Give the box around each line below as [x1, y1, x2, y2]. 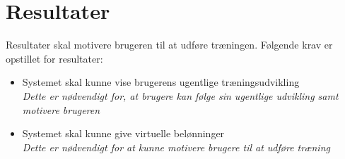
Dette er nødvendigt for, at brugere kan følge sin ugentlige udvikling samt [22, 88, 339, 103]
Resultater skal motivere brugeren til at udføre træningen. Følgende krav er [6, 37, 333, 52]
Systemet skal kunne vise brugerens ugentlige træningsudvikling [22, 75, 300, 89]
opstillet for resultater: [6, 51, 103, 65]
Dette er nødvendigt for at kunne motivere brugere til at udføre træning [22, 139, 330, 154]
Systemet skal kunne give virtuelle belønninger [22, 126, 225, 141]
